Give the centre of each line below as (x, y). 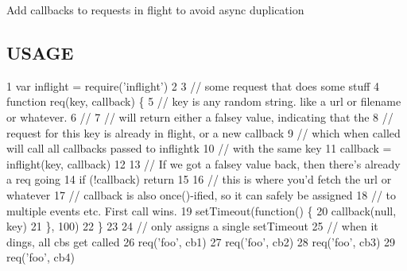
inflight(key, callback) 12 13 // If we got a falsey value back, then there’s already (203, 163)
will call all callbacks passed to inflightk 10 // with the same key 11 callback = (199, 148)
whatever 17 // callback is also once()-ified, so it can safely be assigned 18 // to (202, 194)
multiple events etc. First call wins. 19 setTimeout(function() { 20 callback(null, (202, 210)
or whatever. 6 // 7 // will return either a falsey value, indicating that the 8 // (200, 116)
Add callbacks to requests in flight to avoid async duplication (155, 10)
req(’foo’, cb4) (41, 257)
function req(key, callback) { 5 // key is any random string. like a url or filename (204, 101)
